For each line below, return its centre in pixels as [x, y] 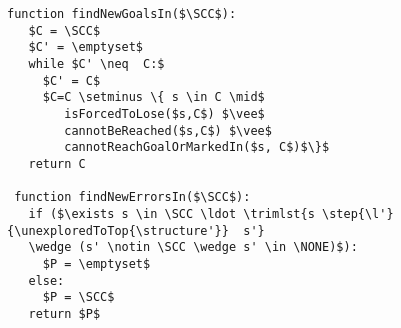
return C [57, 163]
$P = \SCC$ [78, 297]
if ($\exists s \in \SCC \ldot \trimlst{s [171, 213]
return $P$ [64, 313]
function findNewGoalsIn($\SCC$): [122, 14]
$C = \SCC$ [64, 30]
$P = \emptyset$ [96, 263]
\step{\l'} [357, 213]
